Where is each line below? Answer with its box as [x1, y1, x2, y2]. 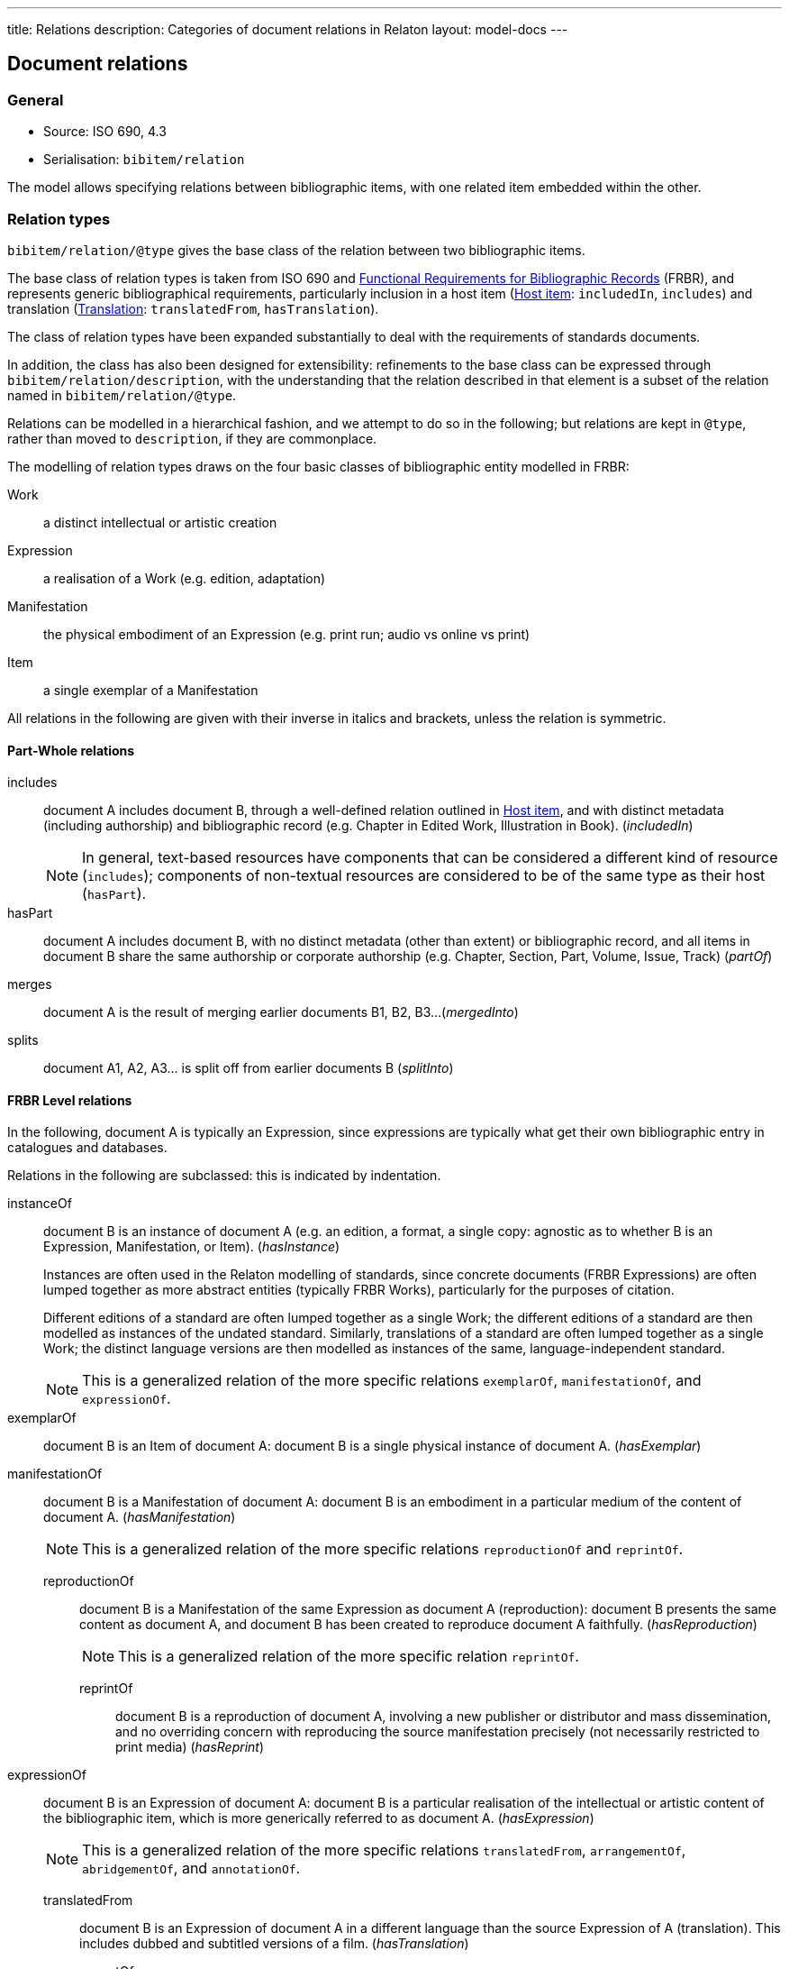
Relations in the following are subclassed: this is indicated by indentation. [7, 1168, 441, 1184]
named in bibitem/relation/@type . [7, 387, 237, 403]
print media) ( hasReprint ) [115, 1739, 265, 1755]
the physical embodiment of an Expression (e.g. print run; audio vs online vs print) [43, 626, 531, 642]
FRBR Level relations [7, 1092, 132, 1108]
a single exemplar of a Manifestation [43, 682, 258, 698]
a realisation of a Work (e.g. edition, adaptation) [43, 570, 326, 586]
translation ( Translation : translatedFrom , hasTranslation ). [7, 300, 379, 316]
